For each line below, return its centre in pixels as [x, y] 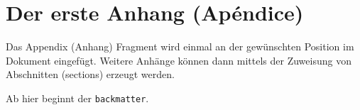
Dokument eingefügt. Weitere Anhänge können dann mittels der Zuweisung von [179, 60]
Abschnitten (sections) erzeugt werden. [90, 74]
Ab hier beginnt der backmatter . [77, 98]
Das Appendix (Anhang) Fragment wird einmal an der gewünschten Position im [180, 46]
